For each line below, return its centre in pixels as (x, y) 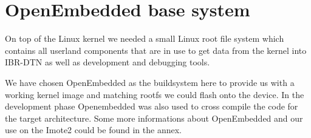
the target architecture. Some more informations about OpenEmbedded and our (154, 118)
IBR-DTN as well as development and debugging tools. (108, 62)
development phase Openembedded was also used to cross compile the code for (152, 106)
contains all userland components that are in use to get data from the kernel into (156, 50)
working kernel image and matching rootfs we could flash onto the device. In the (155, 94)
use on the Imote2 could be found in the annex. (93, 130)
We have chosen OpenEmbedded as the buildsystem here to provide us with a (150, 82)
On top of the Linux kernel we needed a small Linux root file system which (145, 38)
